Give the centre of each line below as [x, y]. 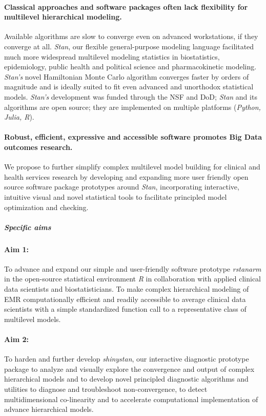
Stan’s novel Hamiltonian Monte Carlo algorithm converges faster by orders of [127, 76]
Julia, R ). [19, 117]
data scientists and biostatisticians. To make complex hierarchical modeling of [127, 289]
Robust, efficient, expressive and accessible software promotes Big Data [133, 137]
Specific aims [28, 227]
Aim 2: [16, 339]
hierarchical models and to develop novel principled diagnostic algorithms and [126, 379]
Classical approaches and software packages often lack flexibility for [126, 6]
